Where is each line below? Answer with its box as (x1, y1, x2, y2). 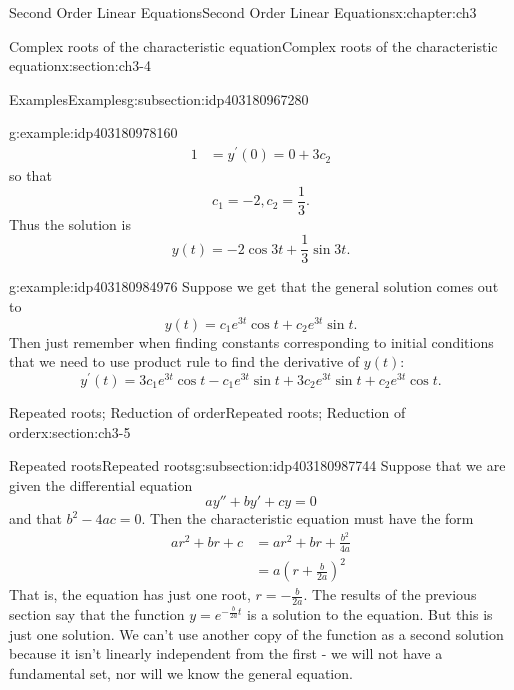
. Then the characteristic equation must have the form (141, 508, 474, 529)
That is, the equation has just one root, (9, 584, 251, 605)
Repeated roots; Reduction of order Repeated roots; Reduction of (9, 401, 406, 422)
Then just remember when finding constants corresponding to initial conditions (9, 331, 494, 352)
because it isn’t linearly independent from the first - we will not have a (9, 643, 443, 664)
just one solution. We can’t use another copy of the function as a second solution (9, 623, 504, 644)
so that (9, 165, 52, 186)
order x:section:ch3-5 (9, 421, 131, 442)
